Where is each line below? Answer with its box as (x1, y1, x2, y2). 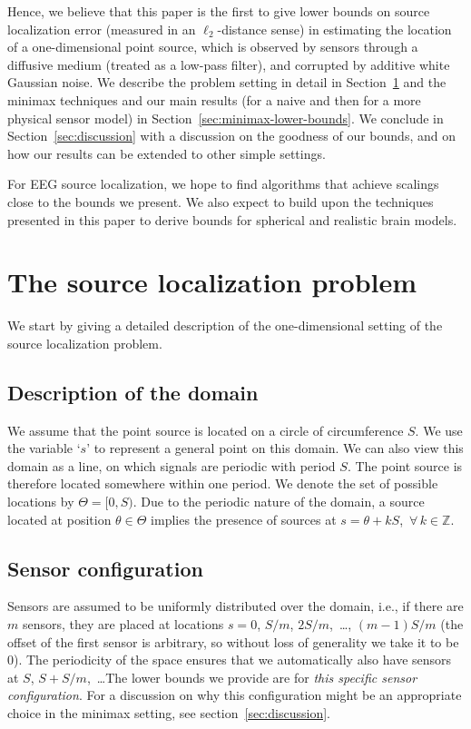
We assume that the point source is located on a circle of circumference (7, 420, 404, 439)
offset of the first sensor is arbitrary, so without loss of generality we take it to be (7, 632, 459, 651)
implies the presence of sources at (151, 509, 337, 528)
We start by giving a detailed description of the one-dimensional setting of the (7, 316, 443, 335)
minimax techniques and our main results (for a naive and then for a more (7, 90, 421, 109)
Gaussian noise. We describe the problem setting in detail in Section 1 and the (7, 73, 446, 92)
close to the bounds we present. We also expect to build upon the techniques (7, 192, 434, 211)
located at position (7, 509, 112, 528)
